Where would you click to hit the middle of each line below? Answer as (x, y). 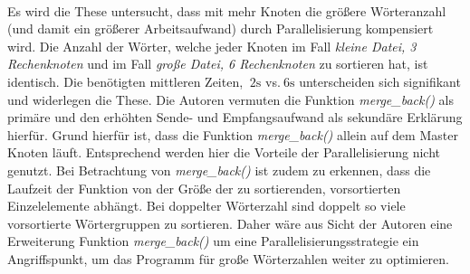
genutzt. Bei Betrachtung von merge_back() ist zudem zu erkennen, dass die (219, 170)
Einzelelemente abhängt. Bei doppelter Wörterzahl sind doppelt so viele (206, 206)
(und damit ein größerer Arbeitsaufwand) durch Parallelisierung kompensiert (221, 28)
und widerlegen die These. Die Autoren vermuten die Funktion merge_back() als (230, 99)
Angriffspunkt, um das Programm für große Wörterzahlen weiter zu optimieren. (228, 258)
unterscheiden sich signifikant (380, 81)
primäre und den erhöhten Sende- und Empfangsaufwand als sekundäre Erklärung (235, 117)
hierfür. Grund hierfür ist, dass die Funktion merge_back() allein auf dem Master (233, 134)
